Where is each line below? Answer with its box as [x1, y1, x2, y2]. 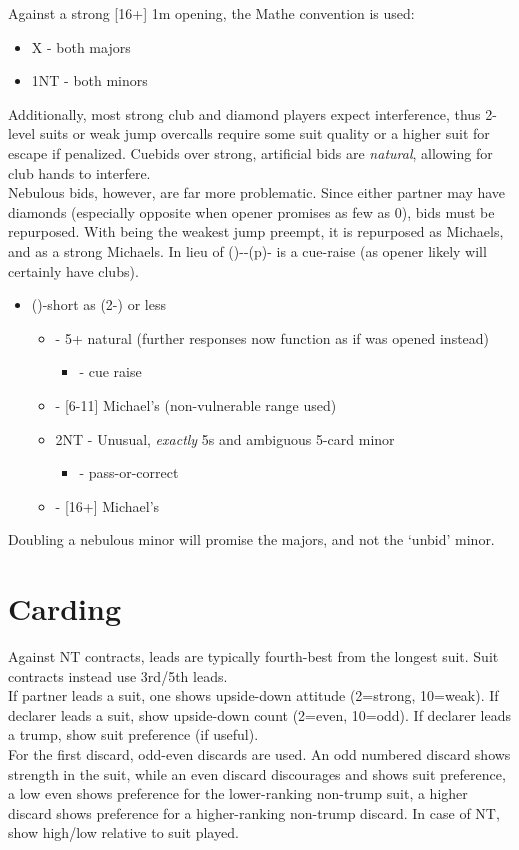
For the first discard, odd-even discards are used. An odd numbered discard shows [8, 743, 511, 764]
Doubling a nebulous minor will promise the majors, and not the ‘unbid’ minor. [8, 529, 495, 550]
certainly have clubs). [8, 260, 139, 281]
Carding [8, 588, 122, 629]
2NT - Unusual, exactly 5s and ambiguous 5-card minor [55, 428, 395, 449]
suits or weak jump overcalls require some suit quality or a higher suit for [39, 123, 490, 144]
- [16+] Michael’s [55, 495, 160, 516]
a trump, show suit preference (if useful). [8, 724, 259, 745]
